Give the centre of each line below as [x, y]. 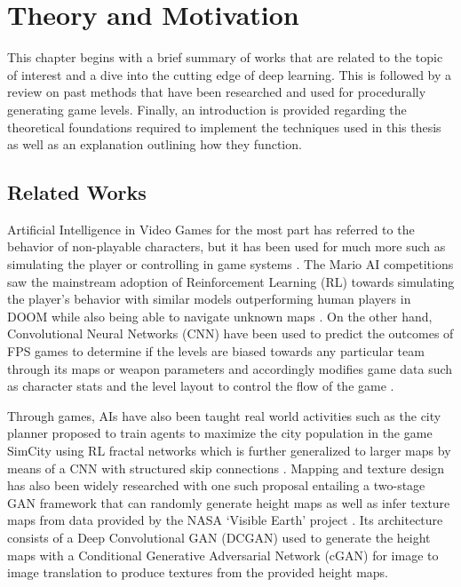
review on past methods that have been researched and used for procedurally [217, 92]
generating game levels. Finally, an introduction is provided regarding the [207, 109]
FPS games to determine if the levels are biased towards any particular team [216, 351]
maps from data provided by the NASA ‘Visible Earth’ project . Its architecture [225, 520]
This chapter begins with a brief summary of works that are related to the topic [225, 57]
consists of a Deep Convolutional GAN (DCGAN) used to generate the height [219, 537]
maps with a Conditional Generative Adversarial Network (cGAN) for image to [223, 555]
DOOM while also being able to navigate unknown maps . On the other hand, [220, 316]
